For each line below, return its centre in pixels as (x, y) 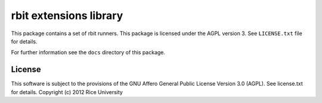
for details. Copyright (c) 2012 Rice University (67, 92)
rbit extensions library (67, 15)
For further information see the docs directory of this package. (88, 52)
